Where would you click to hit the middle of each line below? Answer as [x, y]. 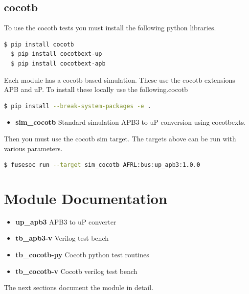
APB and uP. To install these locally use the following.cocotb [96, 89]
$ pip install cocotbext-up [57, 54]
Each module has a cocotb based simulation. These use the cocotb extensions [120, 79]
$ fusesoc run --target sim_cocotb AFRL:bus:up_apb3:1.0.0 [102, 165]
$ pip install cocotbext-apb [58, 63]
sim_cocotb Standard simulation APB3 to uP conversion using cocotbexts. [131, 122]
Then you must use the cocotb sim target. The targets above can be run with [120, 138]
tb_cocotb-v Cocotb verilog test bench [76, 271]
